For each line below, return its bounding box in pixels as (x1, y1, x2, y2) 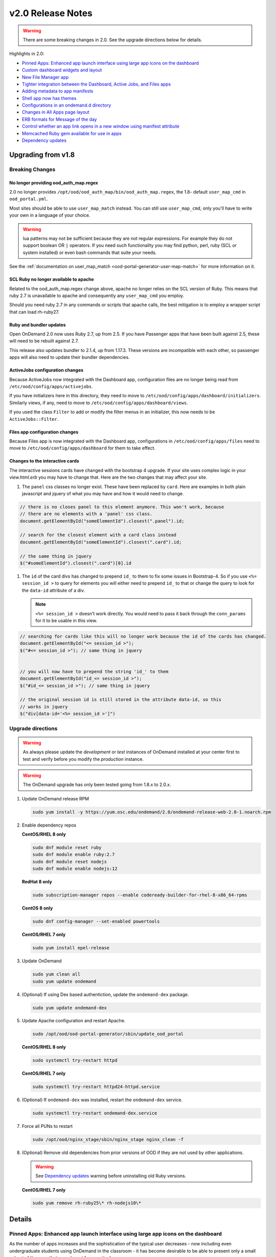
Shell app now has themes (22, 95, 77, 101)
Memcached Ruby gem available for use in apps (22, 130, 122, 136)
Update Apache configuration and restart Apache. (22, 1018, 126, 1024)
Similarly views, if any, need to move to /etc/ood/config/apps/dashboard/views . (9, 400, 188, 406)
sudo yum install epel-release (32, 945, 110, 951)
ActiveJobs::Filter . (9, 416, 59, 422)
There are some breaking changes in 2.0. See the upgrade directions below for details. (23, 37, 203, 43)
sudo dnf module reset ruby (32, 845, 102, 851)
